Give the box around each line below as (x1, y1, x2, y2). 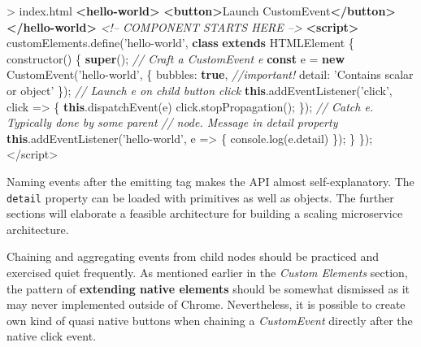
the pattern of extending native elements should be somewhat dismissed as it (7, 280, 410, 297)
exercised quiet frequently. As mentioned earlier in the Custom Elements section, (7, 263, 408, 280)
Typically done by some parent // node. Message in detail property (7, 114, 338, 131)
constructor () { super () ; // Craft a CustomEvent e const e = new (7, 50, 345, 67)
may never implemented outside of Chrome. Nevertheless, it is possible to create (7, 296, 406, 313)
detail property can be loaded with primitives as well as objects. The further (7, 189, 394, 206)
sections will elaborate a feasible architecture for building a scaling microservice (7, 205, 403, 222)
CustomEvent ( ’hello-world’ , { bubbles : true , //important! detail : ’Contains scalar (7, 66, 414, 83)
